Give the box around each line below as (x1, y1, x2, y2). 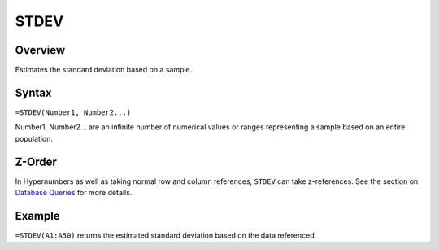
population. (15, 133, 53, 143)
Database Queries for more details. (15, 188, 133, 198)
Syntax (15, 85, 52, 99)
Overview (15, 43, 66, 57)
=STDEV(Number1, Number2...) (15, 107, 132, 117)
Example (15, 208, 60, 223)
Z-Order (15, 155, 57, 168)
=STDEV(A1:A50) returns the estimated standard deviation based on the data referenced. (15, 230, 317, 240)
